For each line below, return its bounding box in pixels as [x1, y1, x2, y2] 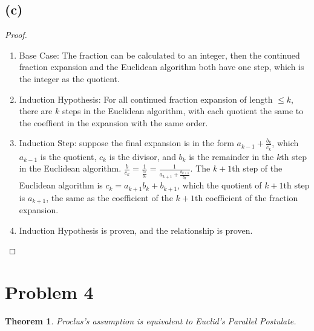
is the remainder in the [189, 150, 274, 162]
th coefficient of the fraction [194, 191, 298, 204]
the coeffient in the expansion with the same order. [19, 116, 208, 129]
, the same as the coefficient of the [46, 191, 173, 204]
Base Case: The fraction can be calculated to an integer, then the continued [19, 48, 300, 61]
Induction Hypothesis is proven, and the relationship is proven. [19, 223, 253, 236]
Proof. [5, 28, 27, 41]
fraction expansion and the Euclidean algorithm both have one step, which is [19, 60, 304, 73]
